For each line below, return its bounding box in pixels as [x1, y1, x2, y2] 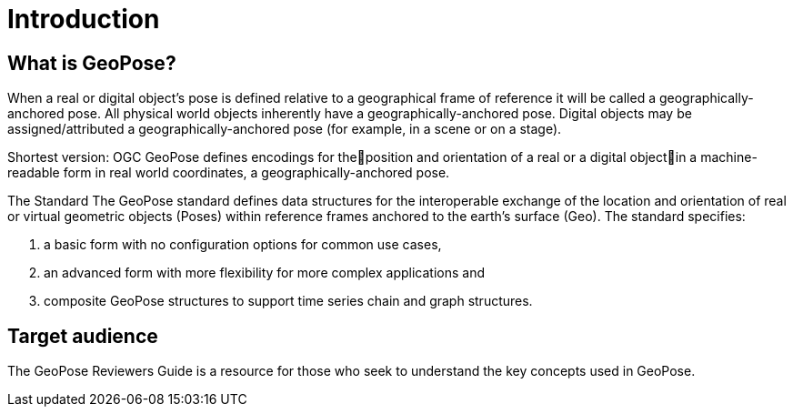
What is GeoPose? [7, 51, 176, 75]
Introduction [7, 4, 160, 35]
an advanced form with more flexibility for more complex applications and [44, 265, 485, 281]
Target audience [7, 324, 158, 348]
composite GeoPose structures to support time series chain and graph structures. [44, 293, 533, 309]
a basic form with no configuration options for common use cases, [44, 237, 442, 253]
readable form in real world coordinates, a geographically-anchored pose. [7, 165, 450, 181]
